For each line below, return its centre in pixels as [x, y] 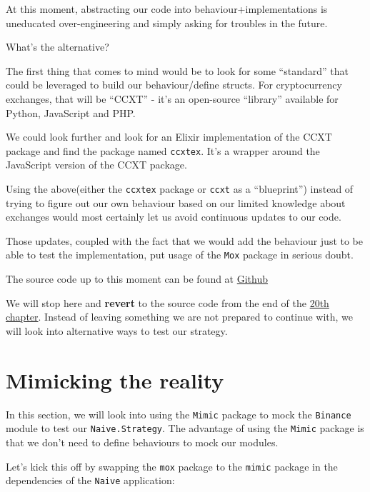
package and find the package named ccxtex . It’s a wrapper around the [163, 150]
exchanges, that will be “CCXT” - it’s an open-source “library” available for [172, 98]
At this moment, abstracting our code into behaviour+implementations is [167, 9]
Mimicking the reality [115, 380]
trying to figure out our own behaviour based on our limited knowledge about [176, 202]
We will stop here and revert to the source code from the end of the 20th [167, 302]
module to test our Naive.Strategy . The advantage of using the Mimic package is [185, 428]
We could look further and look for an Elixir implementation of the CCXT [169, 137]
